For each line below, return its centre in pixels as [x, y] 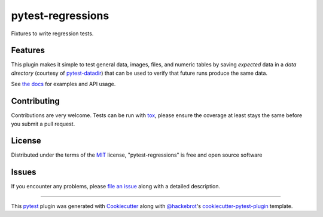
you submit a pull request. [43, 124]
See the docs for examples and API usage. [63, 84]
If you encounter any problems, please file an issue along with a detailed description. [116, 187]
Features [28, 51]
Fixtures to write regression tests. [52, 33]
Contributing [35, 101]
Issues [24, 172]
